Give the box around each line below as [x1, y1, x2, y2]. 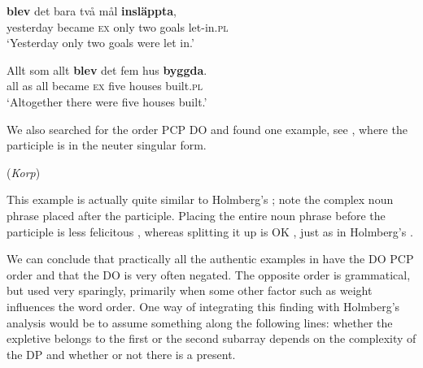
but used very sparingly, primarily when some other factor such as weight [7, 282, 373, 299]
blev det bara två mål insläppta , [7, 2, 177, 19]
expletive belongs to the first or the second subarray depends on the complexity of [7, 330, 416, 347]
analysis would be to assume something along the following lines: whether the [7, 314, 393, 331]
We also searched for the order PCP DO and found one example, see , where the [7, 120, 408, 137]
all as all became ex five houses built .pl [7, 77, 203, 94]
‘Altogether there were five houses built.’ [7, 93, 207, 110]
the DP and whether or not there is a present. [7, 345, 236, 362]
